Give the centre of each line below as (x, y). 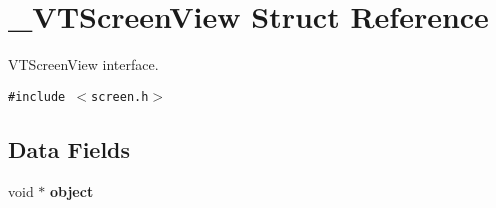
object (72, 190)
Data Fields (69, 148)
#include (37, 96)
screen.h (120, 96)
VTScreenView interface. (83, 64)
